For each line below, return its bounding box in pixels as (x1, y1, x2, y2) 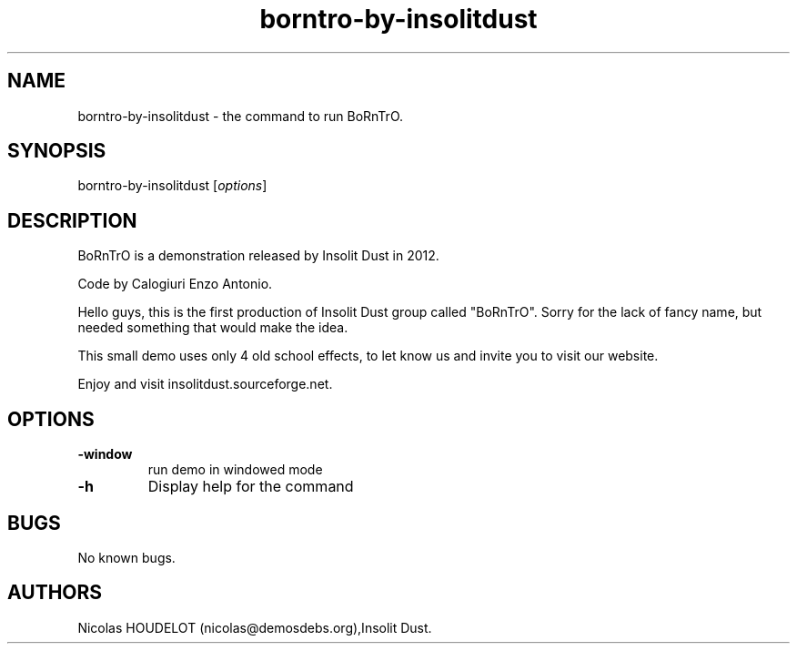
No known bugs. (77, 549, 176, 565)
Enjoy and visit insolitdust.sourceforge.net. (77, 376, 333, 392)
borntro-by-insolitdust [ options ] (77, 178, 267, 194)
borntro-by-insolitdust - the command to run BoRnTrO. (77, 107, 403, 124)
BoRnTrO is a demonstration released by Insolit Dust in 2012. (77, 248, 439, 264)
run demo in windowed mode (147, 462, 323, 478)
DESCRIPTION (7, 209, 137, 232)
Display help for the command (147, 477, 354, 496)
